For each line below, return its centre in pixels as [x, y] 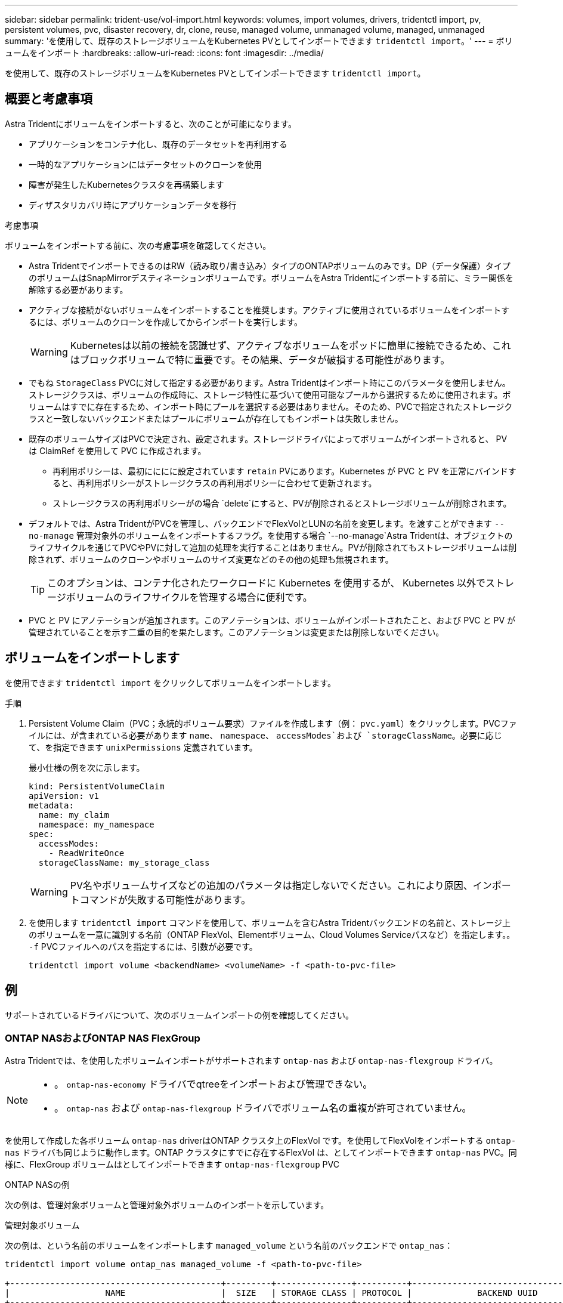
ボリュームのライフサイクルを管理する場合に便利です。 [189, 597]
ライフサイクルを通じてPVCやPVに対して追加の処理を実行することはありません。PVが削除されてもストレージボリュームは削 [273, 547]
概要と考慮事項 [49, 99]
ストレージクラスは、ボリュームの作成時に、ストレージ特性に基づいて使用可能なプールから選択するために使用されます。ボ [270, 394]
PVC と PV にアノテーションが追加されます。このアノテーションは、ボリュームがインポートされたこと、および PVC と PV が [272, 620]
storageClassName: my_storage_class [124, 862]
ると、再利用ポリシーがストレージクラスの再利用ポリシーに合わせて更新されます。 [215, 483]
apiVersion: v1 [64, 796]
